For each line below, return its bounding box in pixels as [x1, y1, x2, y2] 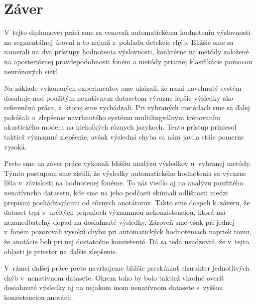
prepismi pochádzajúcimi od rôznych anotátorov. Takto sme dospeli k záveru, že [4, 197, 250, 207]
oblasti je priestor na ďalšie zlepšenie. [4, 246, 118, 256]
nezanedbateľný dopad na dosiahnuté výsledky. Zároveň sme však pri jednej [4, 216, 235, 227]
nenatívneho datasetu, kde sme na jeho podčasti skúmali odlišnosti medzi [4, 187, 228, 198]
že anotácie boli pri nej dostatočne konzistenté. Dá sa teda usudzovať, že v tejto [4, 236, 249, 246]
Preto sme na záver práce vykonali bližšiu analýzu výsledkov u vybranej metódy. [4, 158, 252, 168]
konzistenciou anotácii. [4, 292, 73, 302]
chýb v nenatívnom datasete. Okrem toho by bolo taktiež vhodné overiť [4, 272, 224, 283]
